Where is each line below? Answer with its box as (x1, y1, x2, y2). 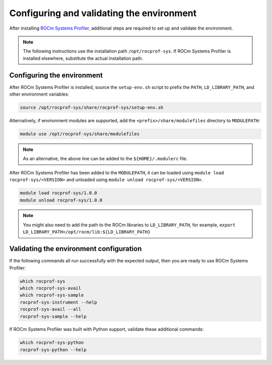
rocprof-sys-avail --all (20, 307, 82, 312)
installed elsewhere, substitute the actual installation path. (23, 55, 144, 61)
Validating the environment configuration (9, 244, 142, 253)
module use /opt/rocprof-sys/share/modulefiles (20, 131, 140, 137)
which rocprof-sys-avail (20, 285, 82, 291)
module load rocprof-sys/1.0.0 (20, 190, 98, 196)
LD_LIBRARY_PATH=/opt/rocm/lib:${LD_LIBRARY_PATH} (23, 229, 151, 235)
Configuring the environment (9, 71, 103, 79)
